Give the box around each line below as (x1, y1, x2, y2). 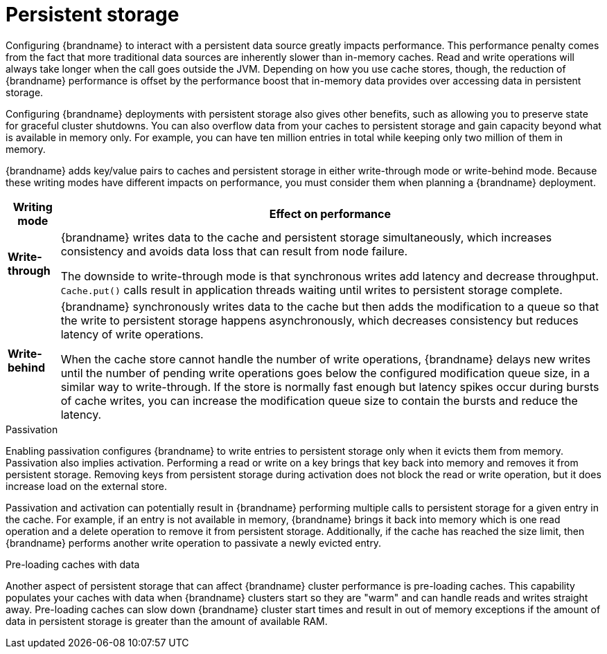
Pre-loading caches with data (6, 558, 140, 570)
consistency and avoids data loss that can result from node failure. (60, 244, 408, 258)
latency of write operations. (60, 327, 204, 341)
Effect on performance (269, 206, 391, 221)
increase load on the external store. (6, 480, 167, 492)
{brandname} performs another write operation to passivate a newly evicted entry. (6, 536, 382, 549)
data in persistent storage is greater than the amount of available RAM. (6, 615, 328, 627)
